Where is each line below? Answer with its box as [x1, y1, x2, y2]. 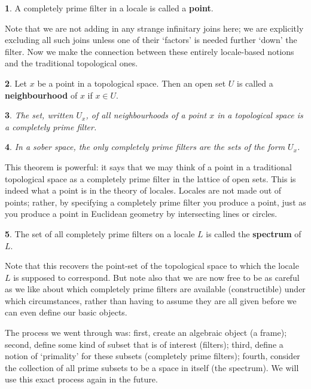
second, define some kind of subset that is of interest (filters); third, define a [5, 338, 283, 350]
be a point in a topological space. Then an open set [37, 76, 226, 89]
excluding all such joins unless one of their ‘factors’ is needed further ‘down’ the [5, 33, 297, 46]
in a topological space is [217, 109, 303, 121]
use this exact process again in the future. [5, 373, 158, 385]
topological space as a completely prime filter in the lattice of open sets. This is [5, 172, 296, 185]
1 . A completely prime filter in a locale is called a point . [5, 2, 214, 14]
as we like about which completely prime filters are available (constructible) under [5, 283, 306, 295]
